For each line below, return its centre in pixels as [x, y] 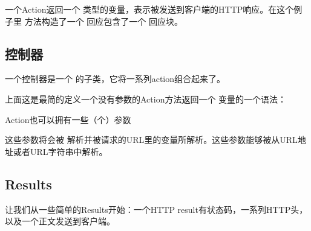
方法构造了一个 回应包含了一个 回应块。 [103, 21]
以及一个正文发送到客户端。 [60, 221]
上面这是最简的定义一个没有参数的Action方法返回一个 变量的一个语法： [146, 99]
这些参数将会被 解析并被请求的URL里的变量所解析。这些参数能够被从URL [151, 140]
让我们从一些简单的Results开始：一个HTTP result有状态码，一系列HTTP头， [156, 209]
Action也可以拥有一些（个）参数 [68, 119]
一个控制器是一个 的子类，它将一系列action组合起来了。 [115, 79]
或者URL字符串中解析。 [60, 151]
